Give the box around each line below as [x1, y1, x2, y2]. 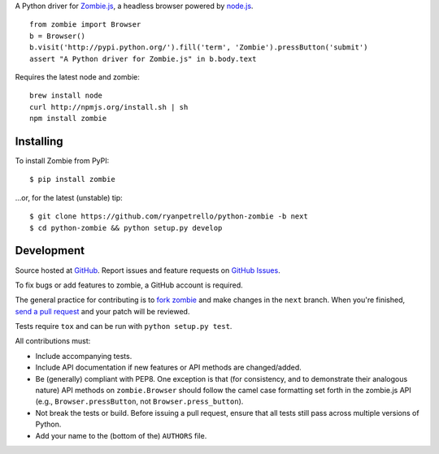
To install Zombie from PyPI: [15, 156, 110, 166]
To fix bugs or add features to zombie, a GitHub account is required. [15, 280, 243, 290]
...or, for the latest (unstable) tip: [15, 192, 124, 202]
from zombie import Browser [29, 20, 141, 29]
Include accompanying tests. [35, 351, 133, 361]
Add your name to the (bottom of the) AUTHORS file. [35, 430, 207, 440]
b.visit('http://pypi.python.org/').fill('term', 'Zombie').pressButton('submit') [29, 43, 368, 52]
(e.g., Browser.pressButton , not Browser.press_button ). [35, 396, 244, 406]
